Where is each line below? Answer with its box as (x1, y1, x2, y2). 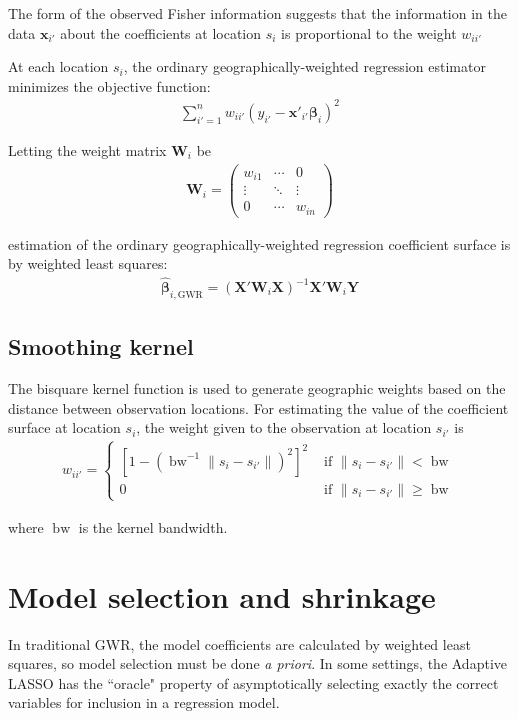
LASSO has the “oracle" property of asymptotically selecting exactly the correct (8, 672, 499, 693)
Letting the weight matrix (8, 139, 167, 160)
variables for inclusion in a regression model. (8, 692, 280, 713)
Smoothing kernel (8, 331, 194, 362)
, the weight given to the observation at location (136, 417, 432, 438)
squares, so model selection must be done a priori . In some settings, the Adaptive (8, 653, 507, 674)
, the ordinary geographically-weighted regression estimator (123, 56, 486, 77)
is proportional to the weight (281, 22, 457, 43)
